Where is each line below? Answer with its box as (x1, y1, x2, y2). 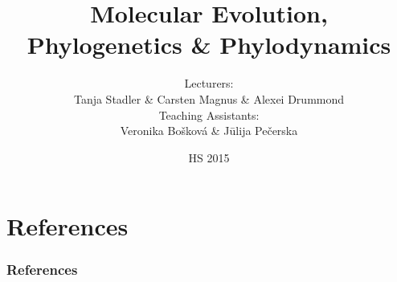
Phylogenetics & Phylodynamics (27, 28, 391, 61)
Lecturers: (184, 75, 234, 92)
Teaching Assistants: (158, 106, 260, 123)
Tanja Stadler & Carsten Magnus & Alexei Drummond (73, 90, 345, 107)
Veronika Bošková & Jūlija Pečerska (120, 122, 298, 139)
